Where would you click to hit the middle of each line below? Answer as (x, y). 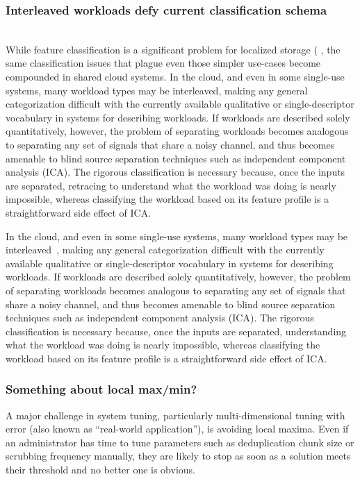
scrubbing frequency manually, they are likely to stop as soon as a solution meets (178, 456)
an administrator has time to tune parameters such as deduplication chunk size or (180, 442)
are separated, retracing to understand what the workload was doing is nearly (171, 185)
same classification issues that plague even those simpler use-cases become (163, 63)
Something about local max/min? (101, 389)
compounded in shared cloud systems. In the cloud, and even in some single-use (175, 76)
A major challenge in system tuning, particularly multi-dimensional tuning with (175, 415)
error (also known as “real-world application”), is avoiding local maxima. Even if (177, 429)
